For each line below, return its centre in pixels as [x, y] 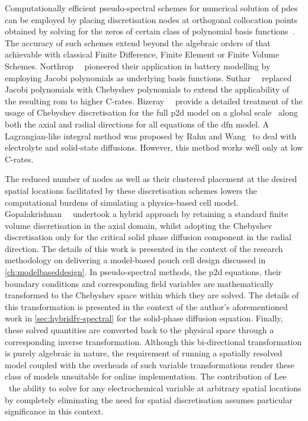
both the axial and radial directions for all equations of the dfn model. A [137, 124]
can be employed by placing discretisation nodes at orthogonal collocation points [151, 19]
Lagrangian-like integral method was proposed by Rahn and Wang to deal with [151, 135]
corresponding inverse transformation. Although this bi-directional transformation [153, 341]
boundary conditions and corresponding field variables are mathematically [139, 283]
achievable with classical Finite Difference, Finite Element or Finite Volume [142, 54]
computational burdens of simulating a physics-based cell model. [122, 202]
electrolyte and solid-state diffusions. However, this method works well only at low [154, 147]
